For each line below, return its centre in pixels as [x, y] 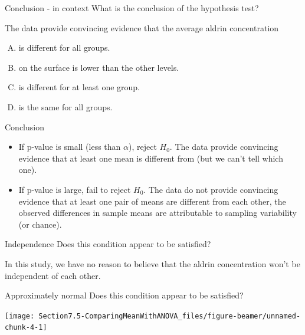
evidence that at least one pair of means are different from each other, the [152, 201]
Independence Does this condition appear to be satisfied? [108, 244]
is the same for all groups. [65, 106]
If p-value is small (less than [70, 147]
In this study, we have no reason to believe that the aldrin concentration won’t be [152, 263]
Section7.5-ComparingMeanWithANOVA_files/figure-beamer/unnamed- [170, 316]
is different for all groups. [64, 47]
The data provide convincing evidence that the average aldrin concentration [142, 27]
